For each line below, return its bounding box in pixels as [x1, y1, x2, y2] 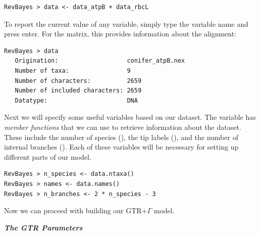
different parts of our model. [4, 151, 91, 162]
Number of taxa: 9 [15, 67, 131, 74]
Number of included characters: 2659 [15, 87, 142, 95]
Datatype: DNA [15, 97, 138, 104]
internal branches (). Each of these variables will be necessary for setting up [4, 142, 239, 152]
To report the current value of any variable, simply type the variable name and [4, 18, 248, 29]
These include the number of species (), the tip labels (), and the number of [4, 131, 238, 142]
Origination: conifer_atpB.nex [15, 57, 185, 65]
